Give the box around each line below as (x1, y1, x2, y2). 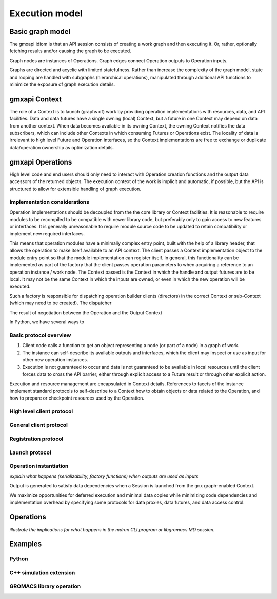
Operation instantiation (9, 463, 69, 470)
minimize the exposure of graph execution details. (9, 81, 115, 87)
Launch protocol (9, 449, 51, 456)
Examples (9, 540, 42, 549)
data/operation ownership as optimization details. (9, 144, 114, 150)
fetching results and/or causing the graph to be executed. (9, 48, 132, 54)
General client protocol (9, 422, 68, 429)
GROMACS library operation (9, 583, 81, 590)
